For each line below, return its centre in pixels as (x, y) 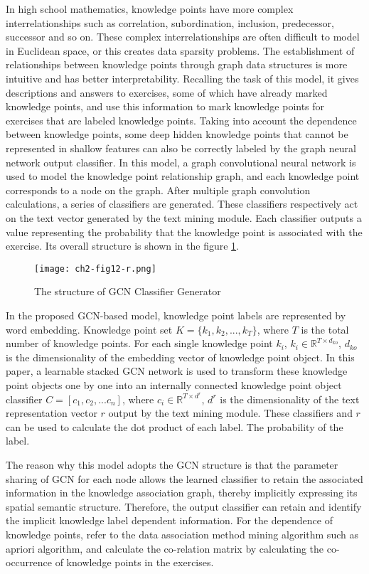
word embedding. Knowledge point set (89, 329)
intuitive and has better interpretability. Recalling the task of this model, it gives (182, 78)
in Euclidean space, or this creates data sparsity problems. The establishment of (180, 50)
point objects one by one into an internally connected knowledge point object (174, 384)
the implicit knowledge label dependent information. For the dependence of (169, 520)
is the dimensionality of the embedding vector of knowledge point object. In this (180, 357)
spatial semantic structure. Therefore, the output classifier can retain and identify (184, 506)
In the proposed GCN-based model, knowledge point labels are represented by (176, 315)
